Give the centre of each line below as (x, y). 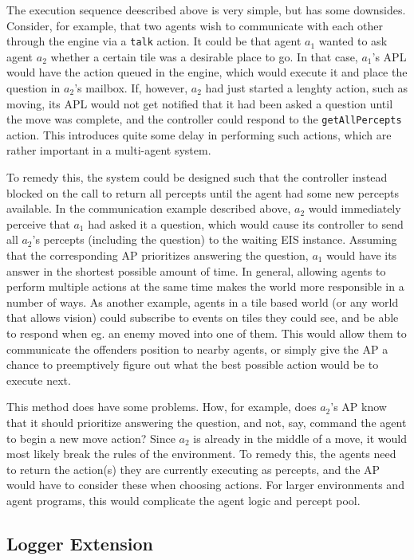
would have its (362, 255)
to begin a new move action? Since (91, 438)
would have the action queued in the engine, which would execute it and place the (207, 72)
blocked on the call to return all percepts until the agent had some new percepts (203, 192)
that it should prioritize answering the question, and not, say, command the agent (207, 422)
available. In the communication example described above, (149, 208)
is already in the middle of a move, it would (300, 438)
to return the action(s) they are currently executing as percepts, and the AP (193, 469)
